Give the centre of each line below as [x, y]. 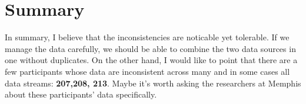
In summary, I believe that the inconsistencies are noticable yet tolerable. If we [147, 37]
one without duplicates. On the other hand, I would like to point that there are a [151, 60]
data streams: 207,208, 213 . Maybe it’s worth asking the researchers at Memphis [153, 83]
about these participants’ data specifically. [81, 94]
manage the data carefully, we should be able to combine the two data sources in [150, 48]
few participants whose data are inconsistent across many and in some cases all [147, 71]
